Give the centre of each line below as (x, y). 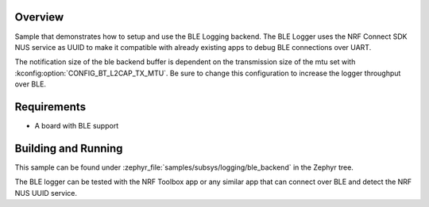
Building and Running (69, 148)
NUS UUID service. (46, 193)
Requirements (50, 107)
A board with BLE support (77, 125)
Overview (39, 17)
